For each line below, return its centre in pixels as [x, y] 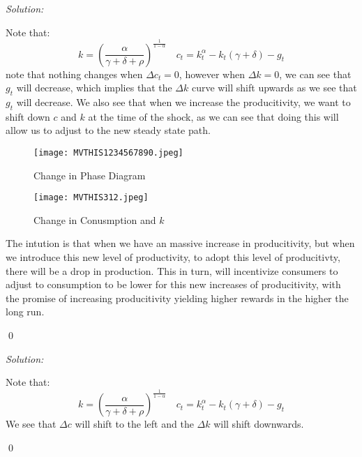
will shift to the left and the [134, 424]
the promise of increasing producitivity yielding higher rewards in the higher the [177, 298]
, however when [212, 74]
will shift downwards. [259, 424]
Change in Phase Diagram [90, 175]
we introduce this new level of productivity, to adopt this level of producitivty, [173, 257]
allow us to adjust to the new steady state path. [108, 130]
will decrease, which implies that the [94, 88]
